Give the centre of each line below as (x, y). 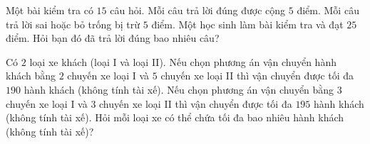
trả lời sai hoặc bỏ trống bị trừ (73, 24)
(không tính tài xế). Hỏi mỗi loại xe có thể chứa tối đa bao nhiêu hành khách (175, 117)
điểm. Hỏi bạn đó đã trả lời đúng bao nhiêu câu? (113, 38)
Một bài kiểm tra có (50, 10)
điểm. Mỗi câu (328, 10)
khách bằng (31, 76)
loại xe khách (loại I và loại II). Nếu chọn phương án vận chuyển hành (183, 61)
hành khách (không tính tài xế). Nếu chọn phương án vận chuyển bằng (179, 89)
